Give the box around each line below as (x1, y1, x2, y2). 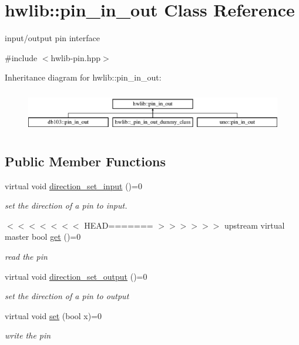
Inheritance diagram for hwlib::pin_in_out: (5, 71, 162, 83)
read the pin (5, 250, 48, 262)
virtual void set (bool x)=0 (5, 309, 102, 321)
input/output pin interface (5, 32, 100, 44)
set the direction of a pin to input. (5, 199, 127, 212)
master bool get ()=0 (5, 230, 81, 243)
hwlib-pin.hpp (51, 51, 100, 63)
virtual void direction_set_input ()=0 (5, 179, 142, 192)
